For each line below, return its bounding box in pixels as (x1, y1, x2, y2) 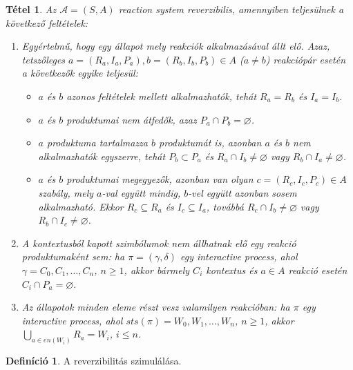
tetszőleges (21, 52, 66, 66)
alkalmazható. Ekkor (38, 199, 124, 213)
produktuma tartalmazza (47, 135, 149, 150)
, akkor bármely (124, 262, 190, 277)
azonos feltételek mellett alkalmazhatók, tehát (66, 88, 257, 103)
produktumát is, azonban (159, 135, 262, 150)
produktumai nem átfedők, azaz (66, 112, 197, 126)
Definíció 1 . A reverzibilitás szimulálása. (6, 353, 182, 368)
